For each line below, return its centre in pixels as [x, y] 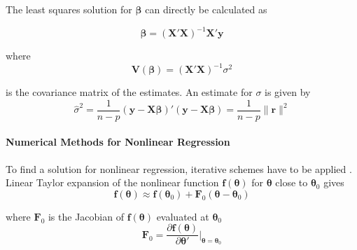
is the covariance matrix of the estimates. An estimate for [129, 92]
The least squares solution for [69, 9]
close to [292, 182]
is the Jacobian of [86, 216]
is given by [288, 92]
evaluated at [183, 216]
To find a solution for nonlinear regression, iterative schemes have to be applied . [179, 168]
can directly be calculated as [206, 9]
